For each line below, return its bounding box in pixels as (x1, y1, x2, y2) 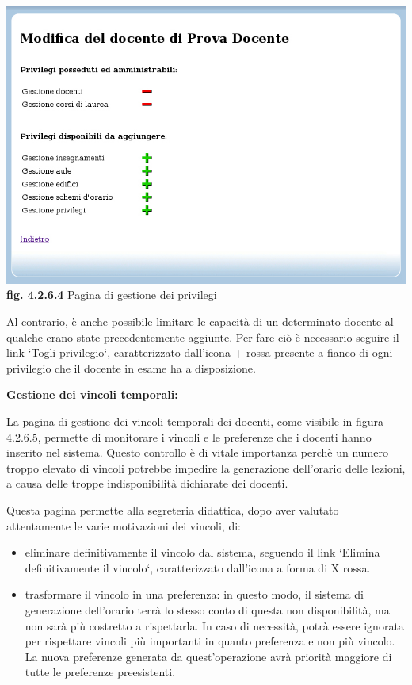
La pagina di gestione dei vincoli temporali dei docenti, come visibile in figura (6, 413, 384, 430)
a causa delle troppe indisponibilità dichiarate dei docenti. (6, 475, 288, 492)
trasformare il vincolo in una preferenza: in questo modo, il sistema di (25, 586, 364, 603)
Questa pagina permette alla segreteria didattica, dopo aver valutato (6, 501, 339, 518)
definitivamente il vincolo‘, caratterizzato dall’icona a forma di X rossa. (25, 559, 371, 576)
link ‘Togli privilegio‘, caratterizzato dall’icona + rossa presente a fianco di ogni (6, 344, 393, 361)
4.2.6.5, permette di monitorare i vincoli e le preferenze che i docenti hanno (6, 428, 372, 445)
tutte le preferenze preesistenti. (25, 664, 176, 680)
